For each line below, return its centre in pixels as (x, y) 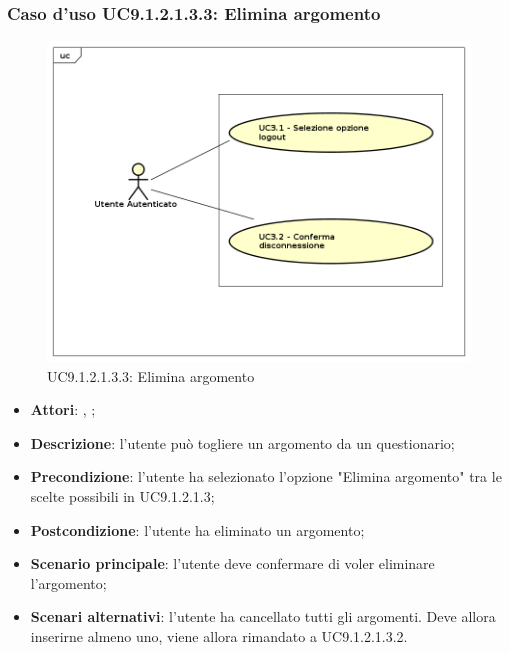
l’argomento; (68, 582)
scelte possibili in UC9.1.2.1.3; (122, 496)
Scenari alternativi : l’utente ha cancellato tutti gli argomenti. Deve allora (263, 616)
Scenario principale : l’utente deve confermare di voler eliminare (232, 563)
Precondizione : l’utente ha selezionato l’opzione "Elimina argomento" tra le (266, 476)
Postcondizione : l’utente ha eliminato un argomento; (197, 529)
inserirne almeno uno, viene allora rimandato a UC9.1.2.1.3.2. (219, 636)
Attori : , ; (63, 409)
